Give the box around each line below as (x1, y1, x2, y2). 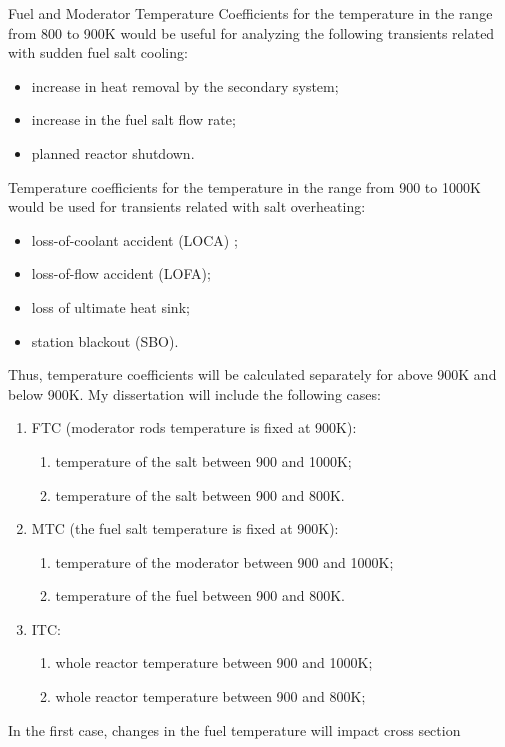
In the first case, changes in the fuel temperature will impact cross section (8, 719, 461, 740)
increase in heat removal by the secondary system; (31, 75, 339, 96)
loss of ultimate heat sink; (31, 296, 190, 317)
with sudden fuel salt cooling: (8, 42, 188, 63)
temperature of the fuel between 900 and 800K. (55, 585, 346, 606)
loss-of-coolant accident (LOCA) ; (31, 229, 238, 250)
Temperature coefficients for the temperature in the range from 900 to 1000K (8, 176, 481, 197)
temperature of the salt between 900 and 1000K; (55, 450, 352, 471)
